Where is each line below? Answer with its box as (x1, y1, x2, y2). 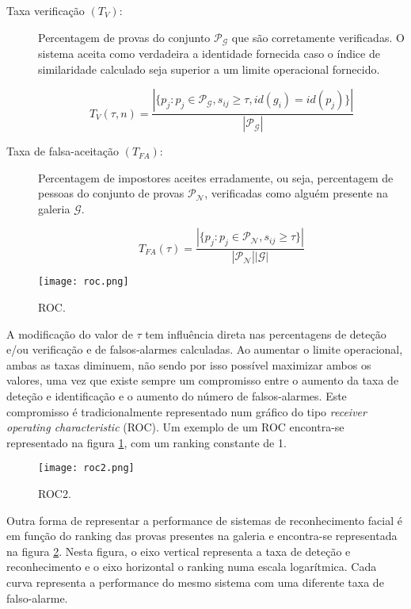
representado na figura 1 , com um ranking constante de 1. (6, 434, 287, 450)
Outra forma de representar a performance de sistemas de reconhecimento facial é (6, 511, 402, 528)
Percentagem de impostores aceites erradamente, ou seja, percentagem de (38, 169, 394, 186)
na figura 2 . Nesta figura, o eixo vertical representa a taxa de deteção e (6, 542, 351, 559)
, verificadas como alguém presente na (204, 185, 388, 201)
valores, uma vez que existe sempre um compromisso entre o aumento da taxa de (6, 372, 399, 389)
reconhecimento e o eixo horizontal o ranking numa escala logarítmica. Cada (6, 558, 377, 575)
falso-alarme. (6, 589, 68, 606)
